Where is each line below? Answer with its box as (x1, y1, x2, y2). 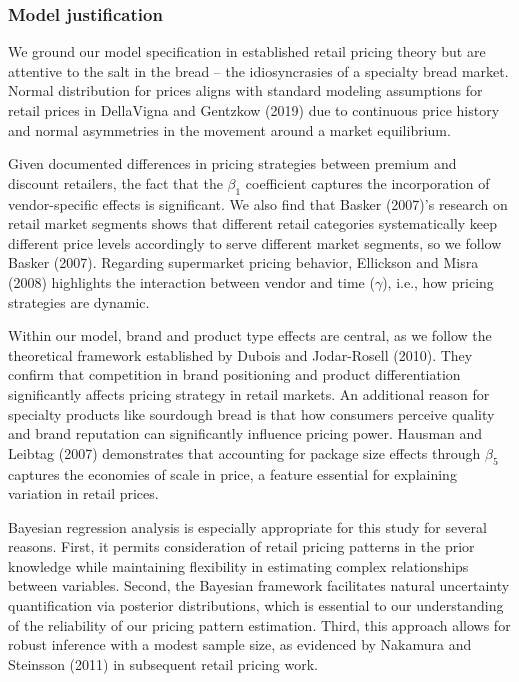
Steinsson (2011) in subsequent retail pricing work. (8, 653, 319, 674)
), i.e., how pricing (382, 271, 494, 292)
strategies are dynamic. (8, 291, 150, 312)
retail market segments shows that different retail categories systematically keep (8, 213, 498, 234)
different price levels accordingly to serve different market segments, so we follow (8, 232, 502, 253)
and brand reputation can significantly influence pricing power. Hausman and (8, 423, 483, 444)
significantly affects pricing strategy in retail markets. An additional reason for (8, 383, 490, 404)
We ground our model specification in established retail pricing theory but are (8, 41, 486, 62)
